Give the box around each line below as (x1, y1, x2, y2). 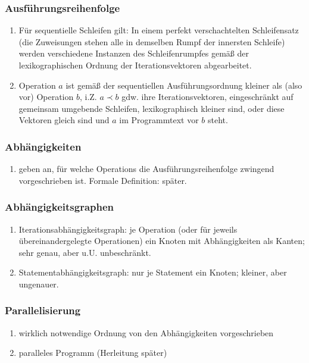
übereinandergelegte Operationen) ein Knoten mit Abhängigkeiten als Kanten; (18, 234, 305, 247)
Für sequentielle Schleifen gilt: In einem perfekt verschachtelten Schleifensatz (18, 24, 299, 36)
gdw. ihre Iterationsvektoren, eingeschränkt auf (121, 90, 294, 103)
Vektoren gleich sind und (18, 114, 110, 126)
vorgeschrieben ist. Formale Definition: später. (18, 174, 187, 186)
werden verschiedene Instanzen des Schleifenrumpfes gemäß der (18, 47, 249, 60)
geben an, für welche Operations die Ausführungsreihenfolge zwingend (18, 162, 274, 175)
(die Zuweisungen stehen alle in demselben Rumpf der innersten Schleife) (18, 35, 285, 48)
